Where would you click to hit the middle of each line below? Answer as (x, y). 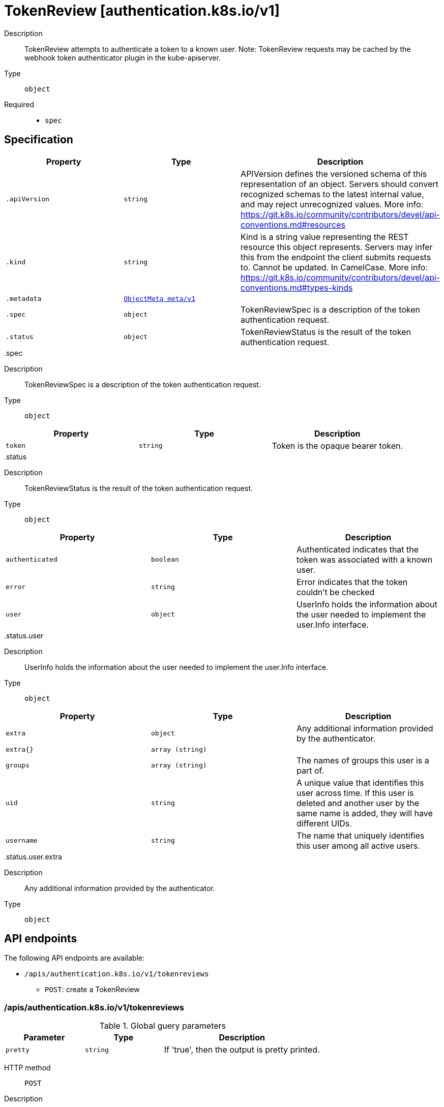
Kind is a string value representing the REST (325, 237)
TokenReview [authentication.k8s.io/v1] (142, 11)
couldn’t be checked (335, 592)
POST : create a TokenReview (92, 990)
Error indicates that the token (352, 582)
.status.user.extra (33, 856)
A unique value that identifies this (360, 782)
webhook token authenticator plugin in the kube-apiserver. (123, 57)
